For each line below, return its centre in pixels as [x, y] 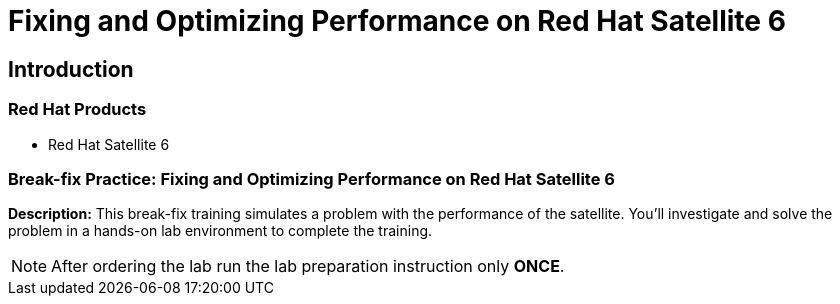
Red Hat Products [77, 109]
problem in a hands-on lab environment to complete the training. [220, 231]
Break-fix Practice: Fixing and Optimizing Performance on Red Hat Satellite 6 [311, 178]
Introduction [71, 69]
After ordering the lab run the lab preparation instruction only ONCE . [308, 266]
